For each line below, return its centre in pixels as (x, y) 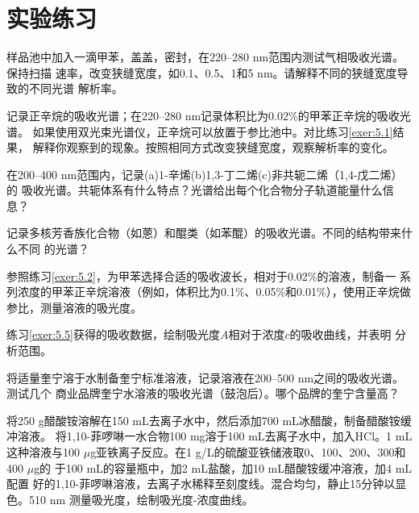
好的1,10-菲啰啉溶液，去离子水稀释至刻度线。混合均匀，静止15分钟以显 (220, 484)
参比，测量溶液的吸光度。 (74, 307)
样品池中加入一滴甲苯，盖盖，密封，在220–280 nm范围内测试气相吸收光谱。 (205, 57)
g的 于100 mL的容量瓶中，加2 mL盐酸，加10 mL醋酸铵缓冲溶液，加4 (213, 467)
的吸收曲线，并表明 (340, 334)
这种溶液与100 (43, 452)
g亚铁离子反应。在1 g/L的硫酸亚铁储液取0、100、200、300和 (248, 452)
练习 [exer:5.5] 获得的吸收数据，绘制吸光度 (113, 334)
